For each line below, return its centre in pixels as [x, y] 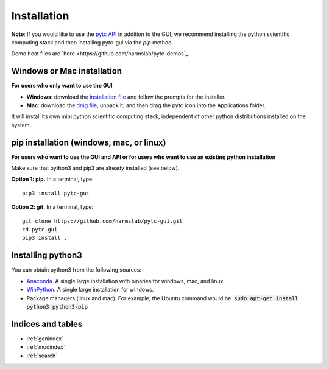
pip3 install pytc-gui [56, 193]
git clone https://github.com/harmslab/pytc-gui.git [102, 221]
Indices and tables [47, 324]
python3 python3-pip [57, 307]
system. [21, 125]
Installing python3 [47, 255]
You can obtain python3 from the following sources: [76, 270]
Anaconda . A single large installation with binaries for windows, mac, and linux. [126, 281]
